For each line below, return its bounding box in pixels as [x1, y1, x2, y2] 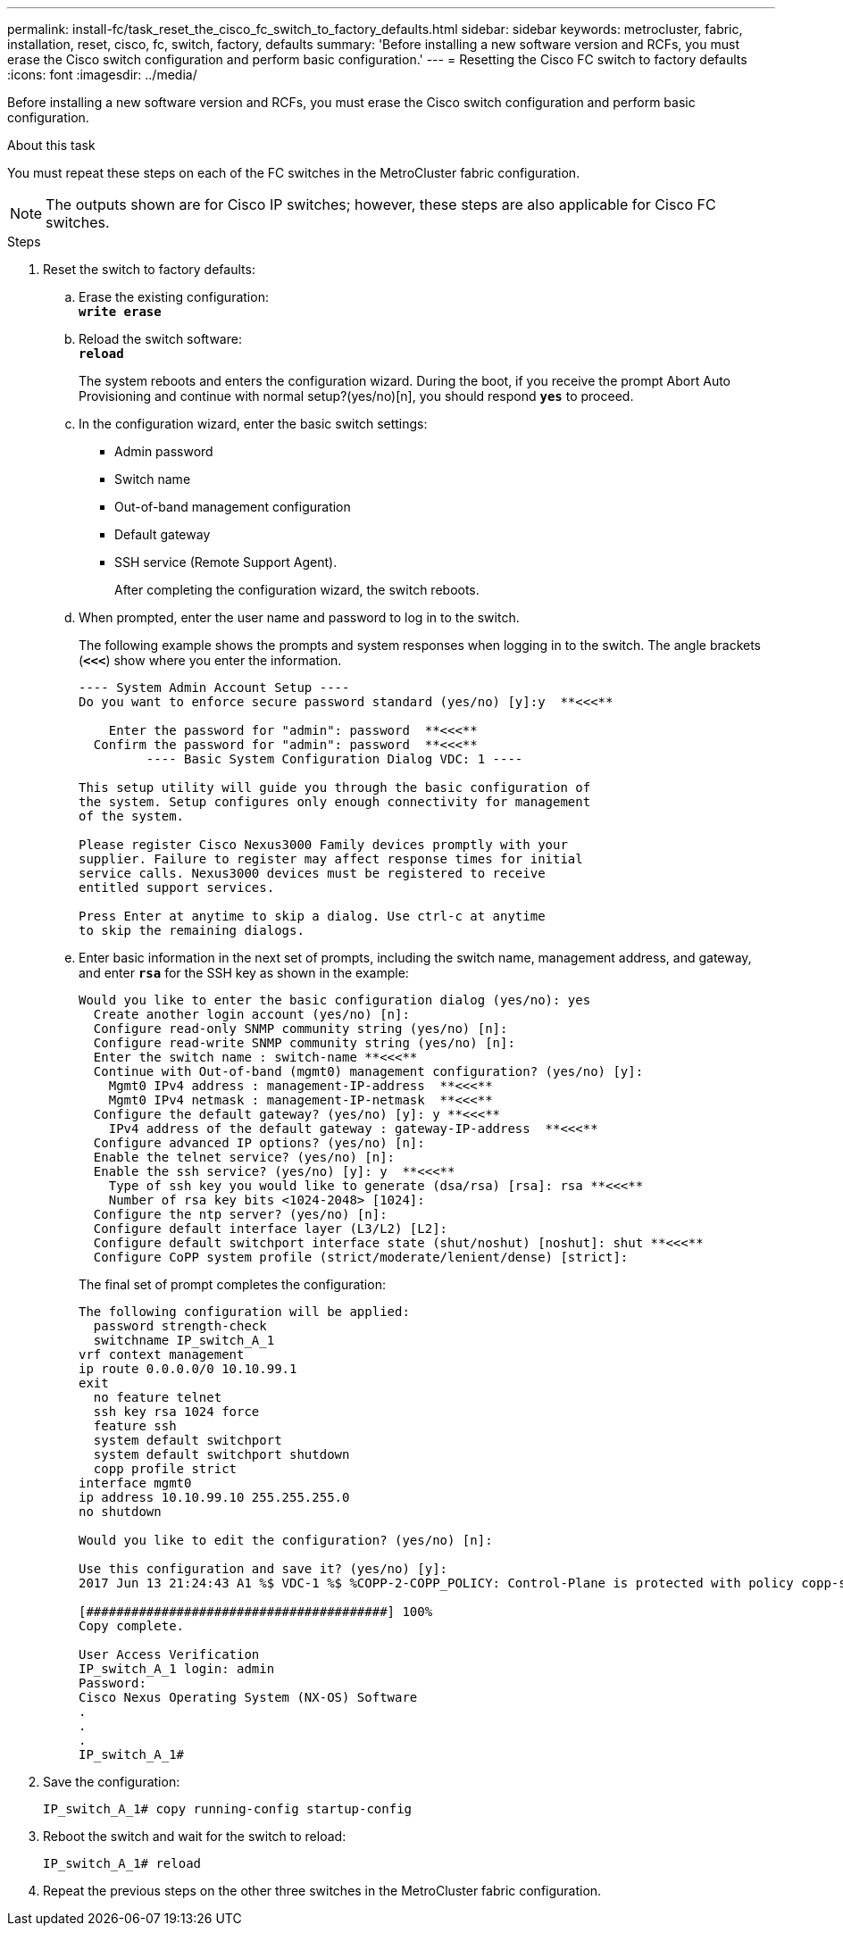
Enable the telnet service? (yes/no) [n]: [93, 1150, 396, 1164]
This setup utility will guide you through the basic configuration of [79, 780, 591, 795]
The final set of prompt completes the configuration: [79, 1277, 386, 1292]
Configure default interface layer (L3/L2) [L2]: [93, 1221, 448, 1236]
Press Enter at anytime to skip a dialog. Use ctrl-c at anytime [79, 909, 546, 923]
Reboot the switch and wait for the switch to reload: [43, 1829, 346, 1844]
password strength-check [93, 1319, 267, 1333]
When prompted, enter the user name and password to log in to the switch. [79, 610, 520, 625]
